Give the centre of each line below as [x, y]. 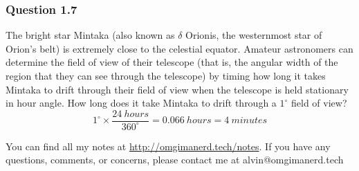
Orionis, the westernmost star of [254, 35]
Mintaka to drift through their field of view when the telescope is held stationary [177, 89]
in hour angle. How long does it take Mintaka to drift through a [141, 103]
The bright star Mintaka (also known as [90, 35]
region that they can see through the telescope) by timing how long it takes [166, 75]
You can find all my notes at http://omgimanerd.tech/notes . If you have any [168, 146]
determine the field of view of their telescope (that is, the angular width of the [172, 62]
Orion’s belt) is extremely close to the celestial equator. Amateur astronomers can [179, 48]
